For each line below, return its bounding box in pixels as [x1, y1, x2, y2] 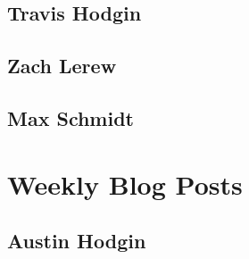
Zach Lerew [7, 52, 117, 79]
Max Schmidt [7, 104, 134, 131]
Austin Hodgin [7, 227, 146, 255]
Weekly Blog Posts [7, 165, 243, 202]
